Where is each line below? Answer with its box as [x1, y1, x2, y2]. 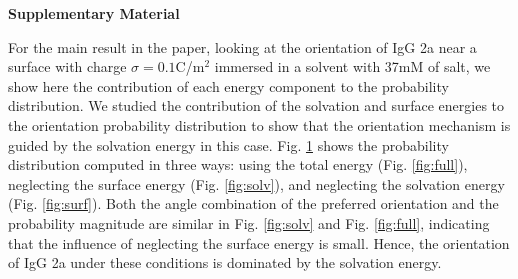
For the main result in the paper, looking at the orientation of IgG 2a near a [8, 36, 477, 57]
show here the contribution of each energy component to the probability [8, 75, 449, 96]
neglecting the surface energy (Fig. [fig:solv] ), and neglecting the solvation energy [8, 173, 505, 194]
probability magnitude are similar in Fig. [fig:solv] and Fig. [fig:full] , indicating [8, 212, 490, 233]
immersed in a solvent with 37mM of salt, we [214, 56, 491, 77]
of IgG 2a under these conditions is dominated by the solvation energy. [8, 252, 442, 273]
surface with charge [8, 56, 127, 77]
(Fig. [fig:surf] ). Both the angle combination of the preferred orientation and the [8, 193, 499, 214]
